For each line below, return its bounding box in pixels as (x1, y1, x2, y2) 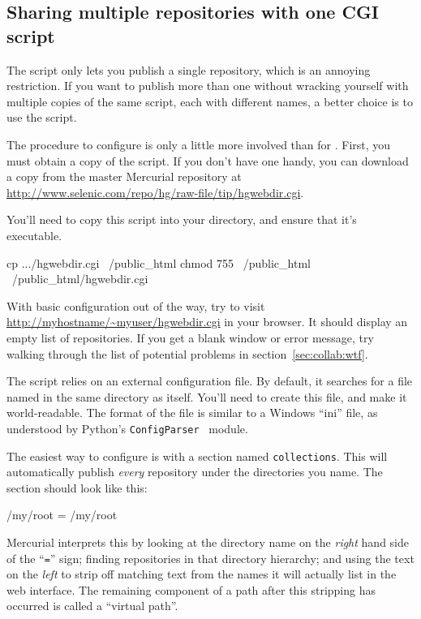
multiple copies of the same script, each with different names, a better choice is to (6, 92, 413, 110)
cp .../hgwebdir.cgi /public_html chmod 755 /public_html (6, 254, 311, 271)
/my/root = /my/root (6, 506, 118, 523)
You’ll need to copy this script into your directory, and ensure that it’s (6, 211, 357, 228)
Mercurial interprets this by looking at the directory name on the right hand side (6, 533, 410, 550)
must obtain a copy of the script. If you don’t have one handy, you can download (6, 152, 409, 169)
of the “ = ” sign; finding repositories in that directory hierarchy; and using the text (6, 549, 415, 566)
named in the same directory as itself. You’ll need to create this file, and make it (6, 388, 407, 405)
